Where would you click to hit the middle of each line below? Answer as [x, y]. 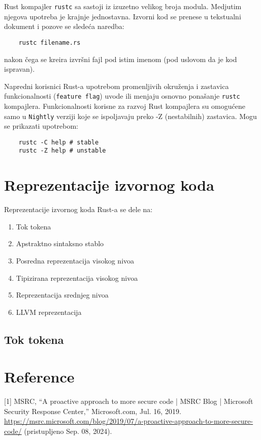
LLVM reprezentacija [49, 312]
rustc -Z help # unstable [62, 151]
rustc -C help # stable [59, 142]
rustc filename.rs [50, 42]
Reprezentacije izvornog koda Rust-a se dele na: [78, 209]
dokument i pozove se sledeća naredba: [64, 26]
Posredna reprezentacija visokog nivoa [75, 260]
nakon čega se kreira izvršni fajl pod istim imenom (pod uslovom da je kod [121, 59]
